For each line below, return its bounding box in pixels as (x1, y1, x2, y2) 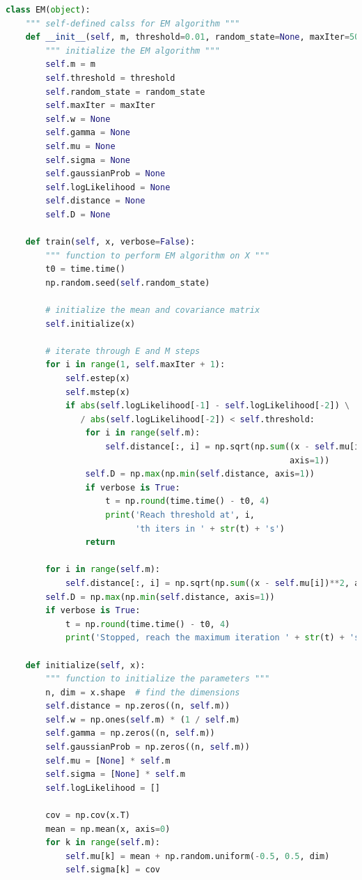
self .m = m (45, 59, 95, 70)
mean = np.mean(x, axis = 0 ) (45, 824, 171, 834)
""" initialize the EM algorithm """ (45, 45, 220, 56)
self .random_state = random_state (45, 86, 205, 97)
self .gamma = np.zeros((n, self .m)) (45, 728, 215, 739)
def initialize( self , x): (25, 660, 145, 670)
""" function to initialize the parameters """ (45, 674, 270, 684)
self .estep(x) (65, 373, 130, 384)
